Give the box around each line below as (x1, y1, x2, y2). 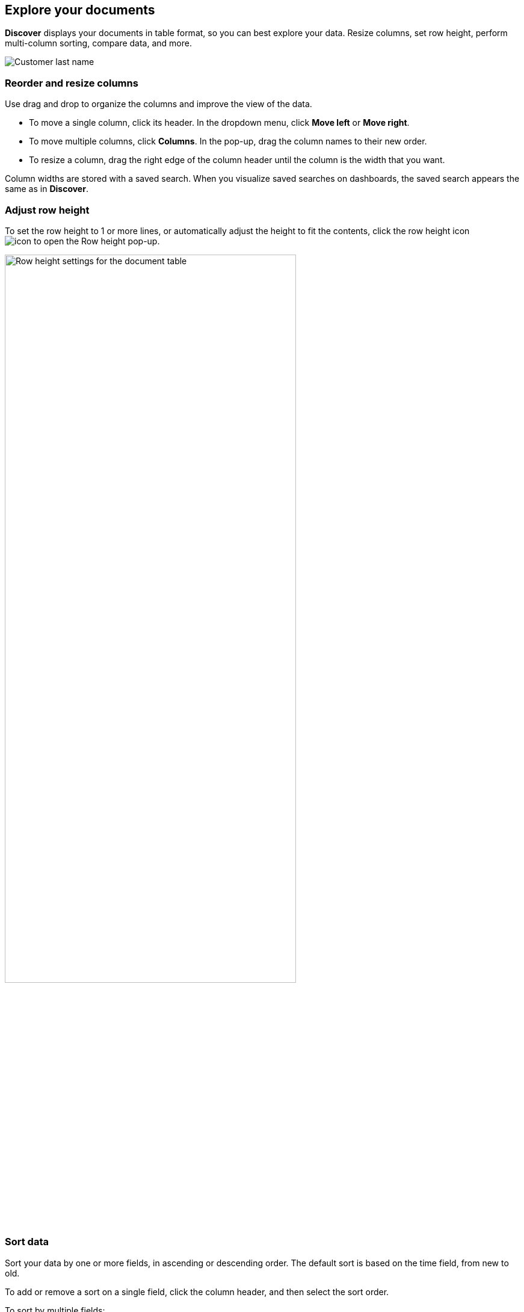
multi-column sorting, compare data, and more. (5, 38, 192, 49)
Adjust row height (5, 203, 90, 216)
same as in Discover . (5, 184, 88, 194)
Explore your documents (5, 2, 155, 17)
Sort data (5, 1236, 49, 1248)
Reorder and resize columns (5, 76, 138, 89)
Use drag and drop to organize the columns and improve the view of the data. (5, 99, 312, 110)
